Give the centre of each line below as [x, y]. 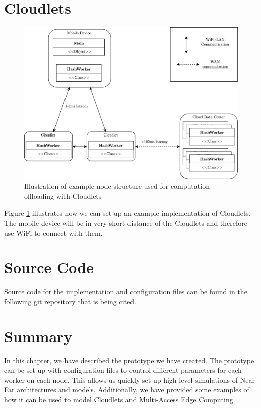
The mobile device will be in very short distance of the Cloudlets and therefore [126, 222]
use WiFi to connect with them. [53, 232]
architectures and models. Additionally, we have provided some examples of [133, 390]
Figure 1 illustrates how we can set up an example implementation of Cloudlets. [127, 213]
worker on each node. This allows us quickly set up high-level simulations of [121, 380]
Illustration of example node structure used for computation [117, 186]
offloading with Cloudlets [63, 196]
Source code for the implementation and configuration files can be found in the [126, 291]
